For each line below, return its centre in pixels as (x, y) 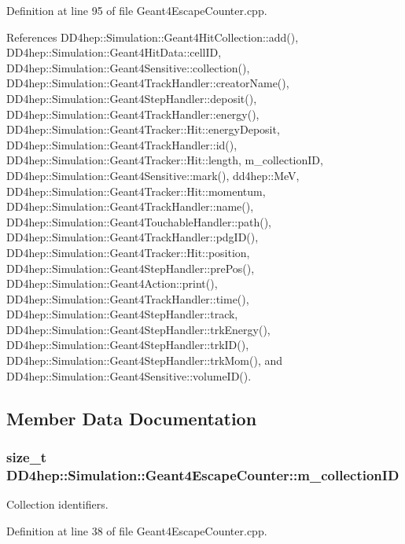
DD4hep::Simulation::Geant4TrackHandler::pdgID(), (133, 237)
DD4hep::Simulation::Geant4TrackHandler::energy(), (133, 114)
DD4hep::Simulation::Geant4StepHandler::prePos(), (131, 268)
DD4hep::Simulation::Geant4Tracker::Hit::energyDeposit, (143, 129)
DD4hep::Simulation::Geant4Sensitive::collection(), (128, 67)
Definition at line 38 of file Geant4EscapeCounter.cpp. (137, 530)
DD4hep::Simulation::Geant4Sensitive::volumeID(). (129, 375)
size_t (27, 456)
